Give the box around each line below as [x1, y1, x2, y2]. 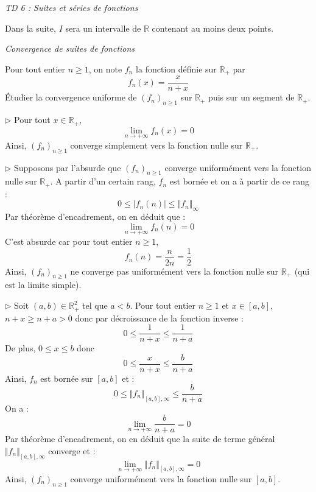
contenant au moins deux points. [152, 21, 274, 34]
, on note [88, 62, 122, 75]
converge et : [48, 444, 96, 457]
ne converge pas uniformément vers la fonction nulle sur [70, 264, 278, 277]
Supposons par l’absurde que [14, 161, 121, 174]
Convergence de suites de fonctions [5, 42, 135, 55]
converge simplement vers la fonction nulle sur [70, 138, 243, 151]
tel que [82, 299, 108, 312]
